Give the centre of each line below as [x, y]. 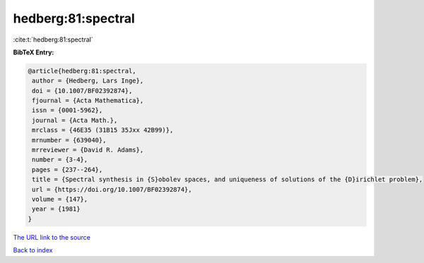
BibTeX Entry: [34, 52]
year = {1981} [56, 209]
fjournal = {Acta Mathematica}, [88, 101]
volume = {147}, [60, 199]
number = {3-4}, [60, 160]
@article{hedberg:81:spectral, [82, 71]
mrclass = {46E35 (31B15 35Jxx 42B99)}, [103, 130]
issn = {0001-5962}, [67, 110]
